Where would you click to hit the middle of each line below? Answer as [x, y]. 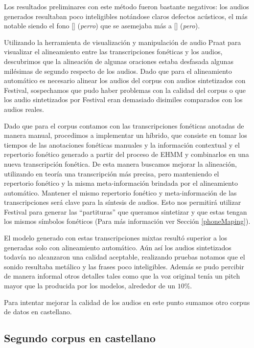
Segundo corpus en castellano [80, 338]
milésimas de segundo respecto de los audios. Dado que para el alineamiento [118, 71]
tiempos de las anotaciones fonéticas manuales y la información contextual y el [122, 144]
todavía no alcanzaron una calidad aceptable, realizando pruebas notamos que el [125, 257]
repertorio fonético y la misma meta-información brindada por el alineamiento [121, 183]
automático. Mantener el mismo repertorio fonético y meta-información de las [120, 192]
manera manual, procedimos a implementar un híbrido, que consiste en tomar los [126, 135]
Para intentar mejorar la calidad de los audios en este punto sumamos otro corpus [127, 302]
